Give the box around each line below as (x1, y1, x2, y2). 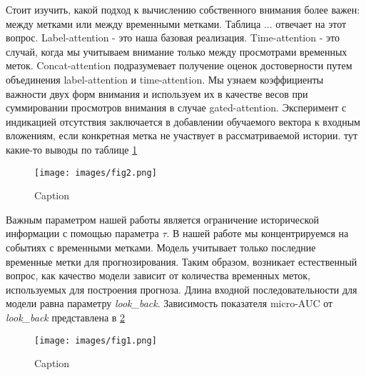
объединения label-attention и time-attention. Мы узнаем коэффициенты (6, 71, 324, 86)
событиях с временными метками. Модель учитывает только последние (6, 239, 316, 254)
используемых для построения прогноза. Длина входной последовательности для (6, 281, 357, 296)
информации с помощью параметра (6, 226, 159, 241)
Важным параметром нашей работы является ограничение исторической (6, 211, 320, 226)
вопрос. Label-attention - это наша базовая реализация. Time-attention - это (6, 30, 340, 45)
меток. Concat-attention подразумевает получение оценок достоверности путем (6, 58, 352, 73)
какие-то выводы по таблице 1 (6, 141, 138, 156)
